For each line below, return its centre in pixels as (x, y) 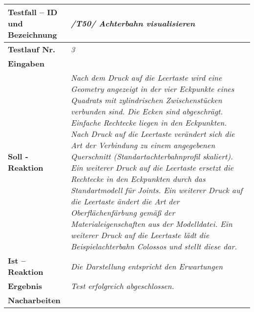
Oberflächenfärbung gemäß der (123, 212)
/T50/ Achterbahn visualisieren (133, 23)
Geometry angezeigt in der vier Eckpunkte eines (153, 89)
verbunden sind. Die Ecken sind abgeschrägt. (147, 111)
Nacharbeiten (34, 300)
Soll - (18, 156)
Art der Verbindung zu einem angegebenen (143, 145)
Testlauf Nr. (32, 49)
